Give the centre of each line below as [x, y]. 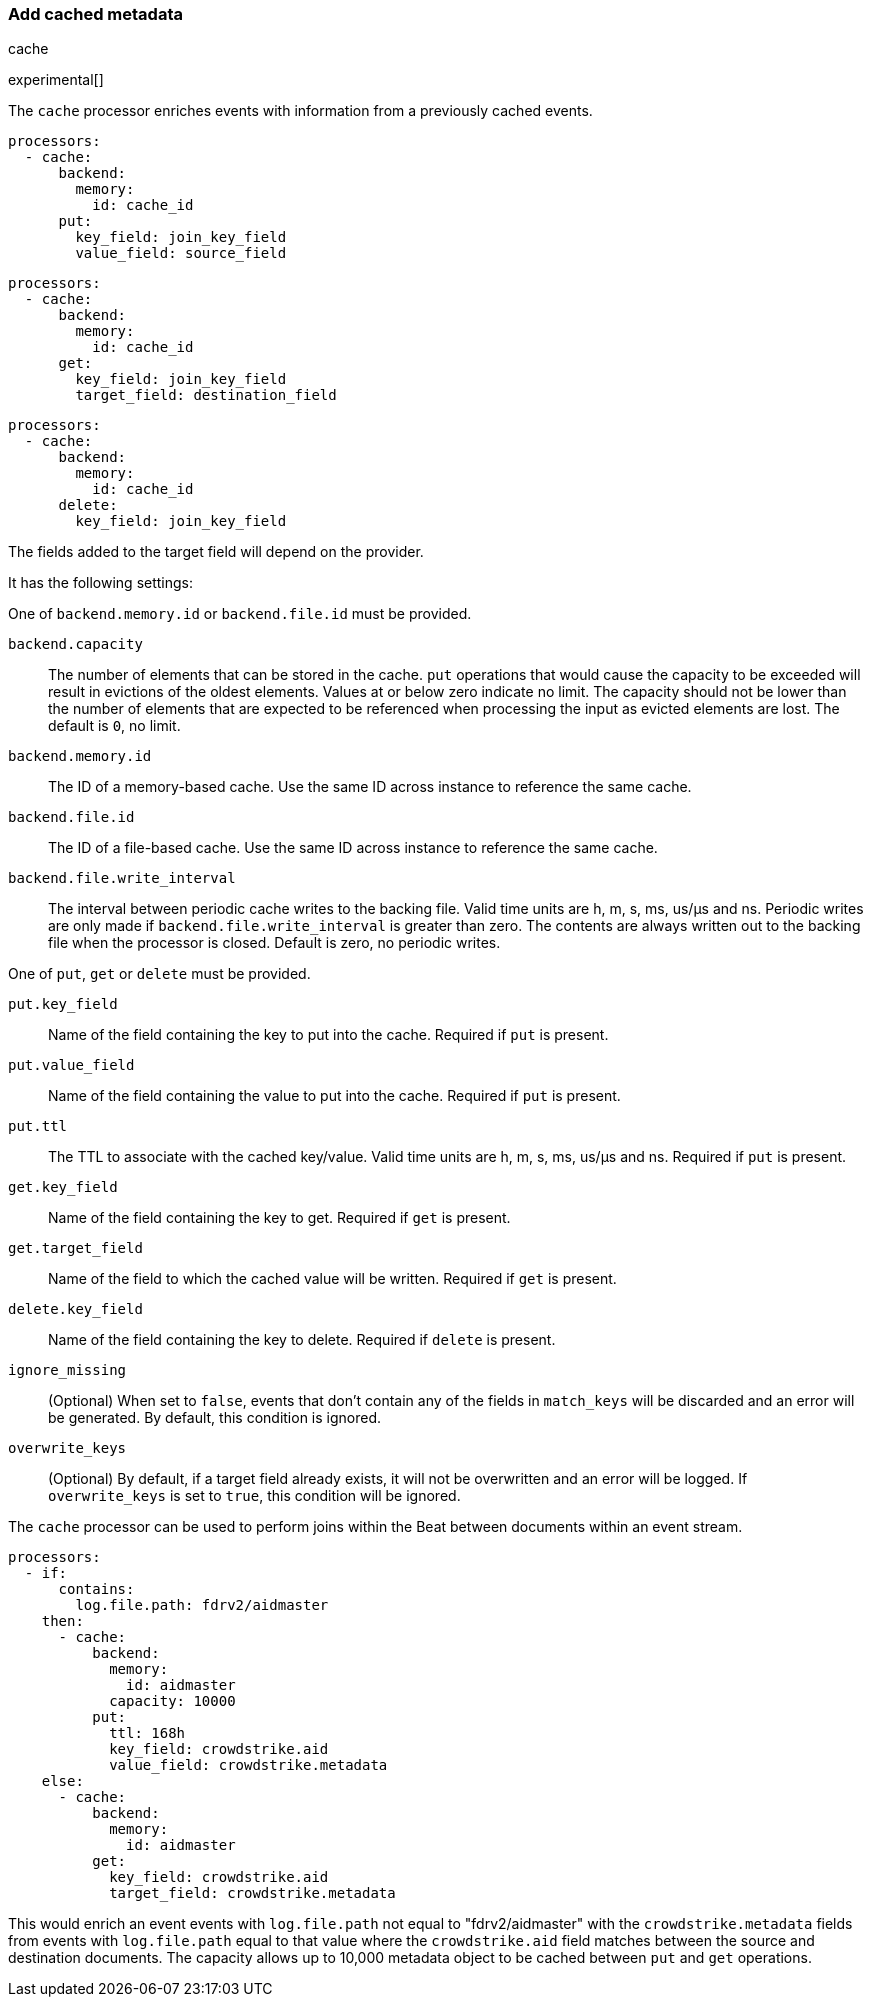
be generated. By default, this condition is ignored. [215, 1418]
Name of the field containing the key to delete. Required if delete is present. [302, 1340]
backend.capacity [75, 644]
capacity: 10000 [172, 1701]
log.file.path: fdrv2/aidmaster [202, 1605]
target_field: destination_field [206, 395]
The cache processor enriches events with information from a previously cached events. [300, 111]
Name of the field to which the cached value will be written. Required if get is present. [332, 1279]
